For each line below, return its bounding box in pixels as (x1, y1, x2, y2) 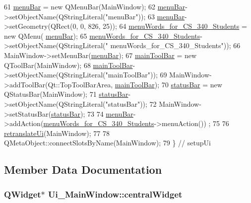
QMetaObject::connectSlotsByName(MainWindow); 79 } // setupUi (4, 137, 211, 148)
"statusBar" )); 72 (105, 98, 157, 109)
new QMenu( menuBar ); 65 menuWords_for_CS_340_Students (4, 30, 200, 41)
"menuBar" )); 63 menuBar (105, 11, 185, 21)
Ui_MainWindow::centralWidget (48, 188, 183, 200)
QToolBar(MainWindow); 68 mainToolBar (4, 60, 133, 70)
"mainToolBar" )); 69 (105, 69, 167, 80)
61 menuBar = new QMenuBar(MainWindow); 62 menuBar (4, 1, 186, 11)
